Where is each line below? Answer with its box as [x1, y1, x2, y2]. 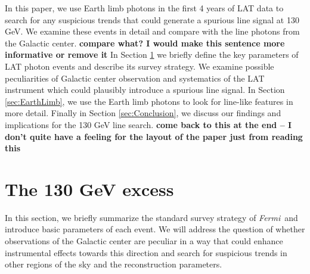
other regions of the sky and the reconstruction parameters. [5, 258, 222, 270]
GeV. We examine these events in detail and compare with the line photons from [5, 25, 300, 38]
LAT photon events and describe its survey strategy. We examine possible [5, 60, 274, 72]
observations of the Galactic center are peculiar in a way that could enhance [5, 235, 283, 247]
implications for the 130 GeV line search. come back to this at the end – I [5, 118, 292, 130]
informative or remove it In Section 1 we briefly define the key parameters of [5, 48, 299, 61]
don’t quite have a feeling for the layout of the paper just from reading [5, 130, 303, 142]
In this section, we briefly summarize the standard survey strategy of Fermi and [5, 211, 298, 223]
